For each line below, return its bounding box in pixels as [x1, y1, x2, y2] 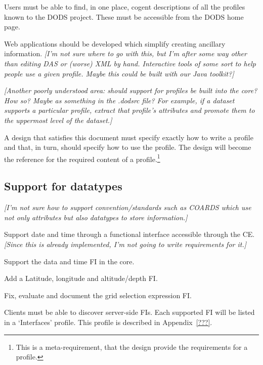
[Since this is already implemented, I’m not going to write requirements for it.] [4, 238, 247, 249]
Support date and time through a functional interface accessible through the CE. [4, 229, 255, 239]
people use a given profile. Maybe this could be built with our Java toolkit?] [4, 68, 234, 78]
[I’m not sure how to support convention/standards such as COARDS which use [4, 202, 251, 213]
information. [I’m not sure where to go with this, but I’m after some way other [4, 48, 247, 59]
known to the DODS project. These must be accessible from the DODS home [4, 11, 244, 22]
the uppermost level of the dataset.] [4, 114, 112, 125]
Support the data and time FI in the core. [4, 256, 135, 266]
